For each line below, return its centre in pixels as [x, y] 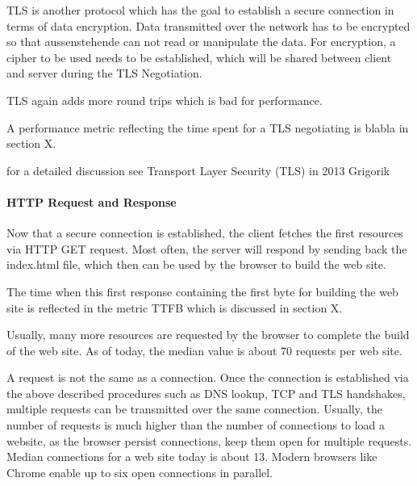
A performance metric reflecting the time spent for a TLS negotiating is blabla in [208, 127]
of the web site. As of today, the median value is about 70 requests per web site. [204, 350]
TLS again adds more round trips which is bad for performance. [165, 100]
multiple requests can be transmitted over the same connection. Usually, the [194, 409]
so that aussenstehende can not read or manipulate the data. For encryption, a [201, 42]
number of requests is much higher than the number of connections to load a [196, 425]
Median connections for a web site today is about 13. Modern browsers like [192, 457]
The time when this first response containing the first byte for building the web [202, 291]
